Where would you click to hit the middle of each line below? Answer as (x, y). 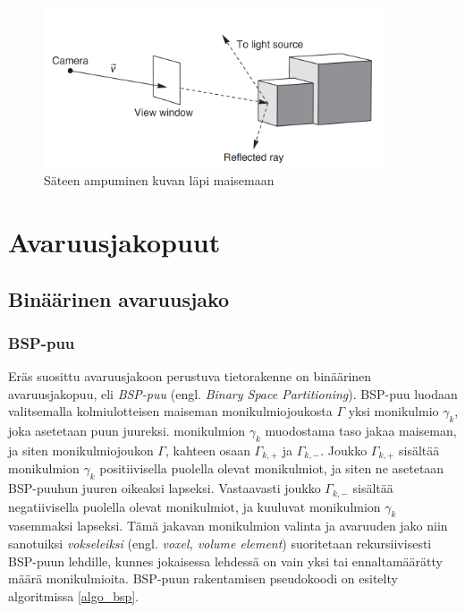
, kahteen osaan (207, 450)
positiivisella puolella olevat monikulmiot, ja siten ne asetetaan (272, 468)
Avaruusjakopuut (114, 241)
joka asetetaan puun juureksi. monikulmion (127, 431)
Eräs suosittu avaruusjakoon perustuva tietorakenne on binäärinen (190, 376)
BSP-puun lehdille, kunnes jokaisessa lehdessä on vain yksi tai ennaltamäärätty (225, 561)
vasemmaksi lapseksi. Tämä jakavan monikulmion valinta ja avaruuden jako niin (228, 526)
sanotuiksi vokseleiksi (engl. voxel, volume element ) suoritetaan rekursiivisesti (220, 544)
